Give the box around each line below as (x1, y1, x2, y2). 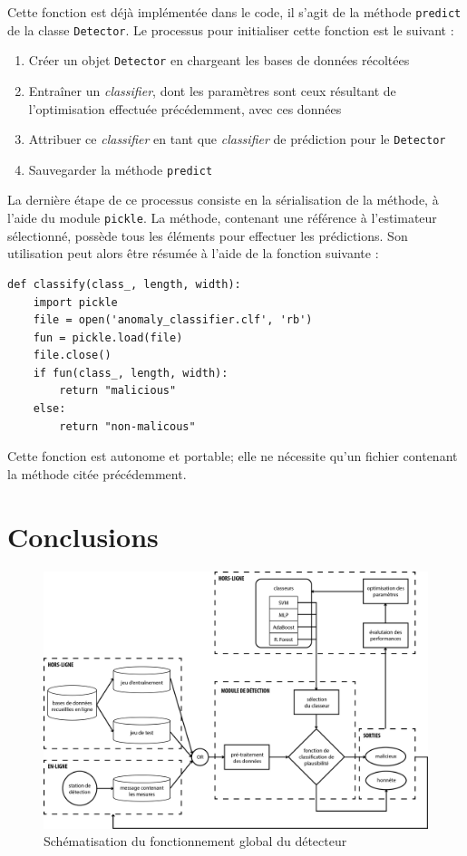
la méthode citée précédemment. (7, 464, 187, 483)
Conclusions (7, 517, 159, 554)
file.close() (33, 349, 112, 362)
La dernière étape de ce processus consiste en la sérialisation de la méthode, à (7, 190, 439, 209)
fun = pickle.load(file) (33, 331, 183, 344)
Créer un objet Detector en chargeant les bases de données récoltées (28, 51, 410, 70)
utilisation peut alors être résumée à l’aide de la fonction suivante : (7, 244, 379, 263)
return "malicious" (59, 384, 177, 398)
